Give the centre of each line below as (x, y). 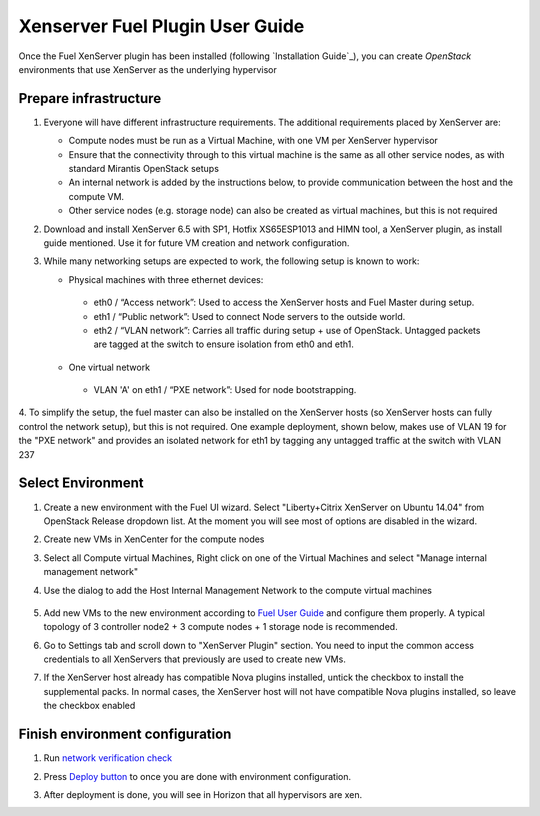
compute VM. (96, 196)
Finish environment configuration (125, 734)
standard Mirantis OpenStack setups (144, 169)
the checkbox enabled (89, 706)
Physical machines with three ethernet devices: (166, 279)
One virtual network (109, 367)
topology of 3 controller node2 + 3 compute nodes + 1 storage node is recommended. (221, 627)
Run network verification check (108, 758)
